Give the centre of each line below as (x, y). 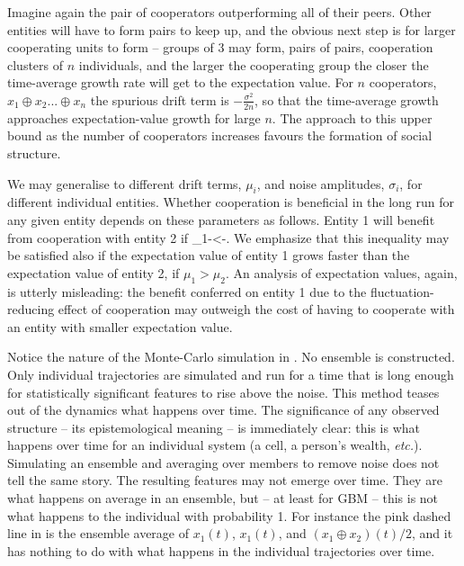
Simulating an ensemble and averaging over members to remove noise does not (223, 462)
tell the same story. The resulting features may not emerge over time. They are (225, 480)
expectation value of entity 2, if (94, 272)
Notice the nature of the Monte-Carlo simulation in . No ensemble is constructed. (231, 357)
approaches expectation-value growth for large (134, 117)
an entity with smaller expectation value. (120, 326)
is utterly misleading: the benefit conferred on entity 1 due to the (187, 291)
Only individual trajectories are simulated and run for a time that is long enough (231, 374)
